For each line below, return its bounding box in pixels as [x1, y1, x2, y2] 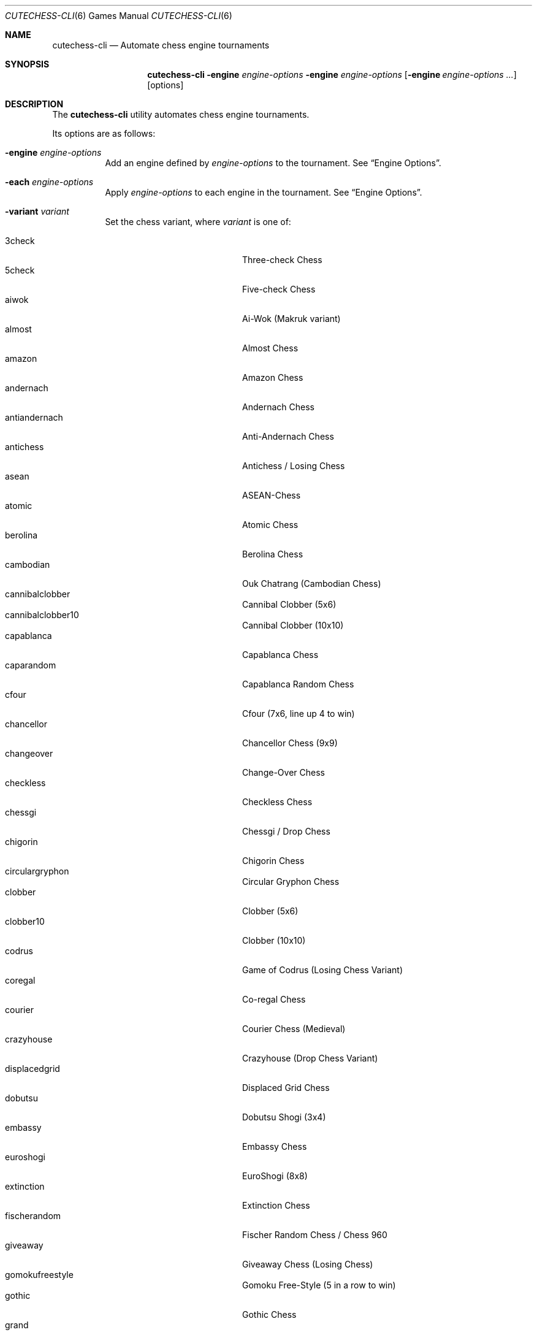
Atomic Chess [242, 519, 299, 530]
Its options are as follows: [52, 128, 156, 139]
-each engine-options [5, 177, 94, 187]
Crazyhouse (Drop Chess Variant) [242, 1053, 378, 1063]
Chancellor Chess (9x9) [242, 738, 338, 748]
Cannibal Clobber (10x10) [242, 620, 344, 630]
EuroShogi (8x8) [242, 1171, 308, 1181]
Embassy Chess [242, 1141, 307, 1152]
